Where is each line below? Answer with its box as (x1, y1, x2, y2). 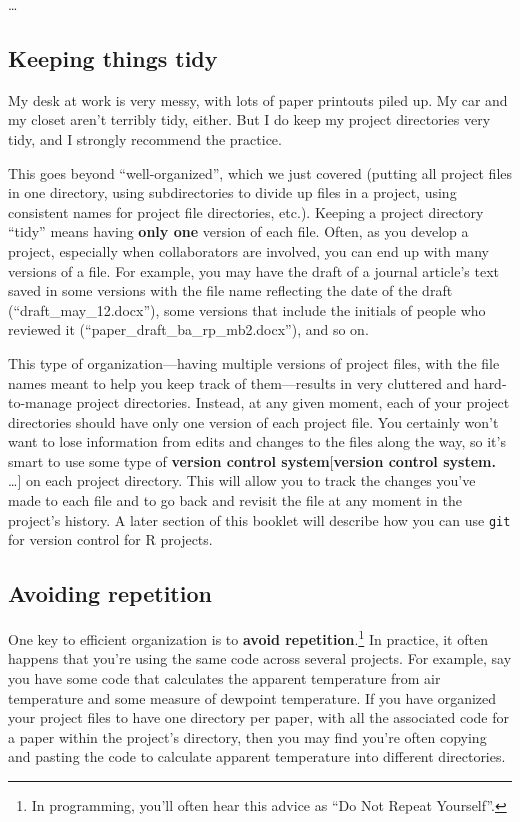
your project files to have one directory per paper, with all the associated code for (8, 707, 510, 728)
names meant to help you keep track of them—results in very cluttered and (8, 372, 470, 393)
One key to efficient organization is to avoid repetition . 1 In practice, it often (8, 626, 488, 649)
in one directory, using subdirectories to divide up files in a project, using (8, 182, 457, 203)
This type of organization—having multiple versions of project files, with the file (8, 352, 500, 373)
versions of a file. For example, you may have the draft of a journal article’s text (8, 260, 500, 281)
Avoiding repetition (8, 578, 212, 609)
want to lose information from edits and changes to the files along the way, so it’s (8, 431, 506, 452)
